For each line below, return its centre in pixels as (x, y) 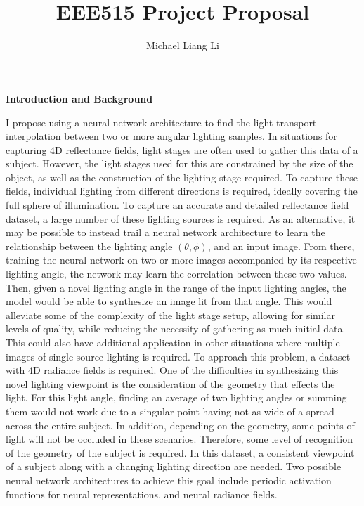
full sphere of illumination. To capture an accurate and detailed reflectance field (177, 205)
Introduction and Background (79, 98)
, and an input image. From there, (281, 246)
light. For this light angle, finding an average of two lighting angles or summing (176, 397)
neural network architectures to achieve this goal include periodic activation (169, 480)
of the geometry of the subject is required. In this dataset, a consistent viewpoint (180, 452)
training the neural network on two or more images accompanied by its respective (181, 260)
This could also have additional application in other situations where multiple (173, 342)
